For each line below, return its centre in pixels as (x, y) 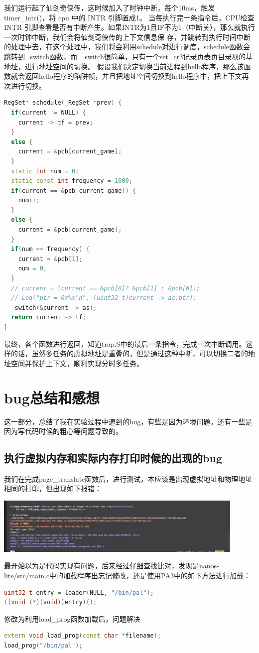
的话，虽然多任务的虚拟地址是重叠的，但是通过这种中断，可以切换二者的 (129, 353)
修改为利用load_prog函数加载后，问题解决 (72, 618)
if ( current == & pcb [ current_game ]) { (74, 191)
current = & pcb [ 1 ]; (50, 259)
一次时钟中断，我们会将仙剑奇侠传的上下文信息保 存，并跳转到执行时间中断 (127, 37)
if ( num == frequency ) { (50, 249)
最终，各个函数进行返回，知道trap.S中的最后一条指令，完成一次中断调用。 (125, 343)
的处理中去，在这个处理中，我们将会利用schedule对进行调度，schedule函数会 (127, 47)
